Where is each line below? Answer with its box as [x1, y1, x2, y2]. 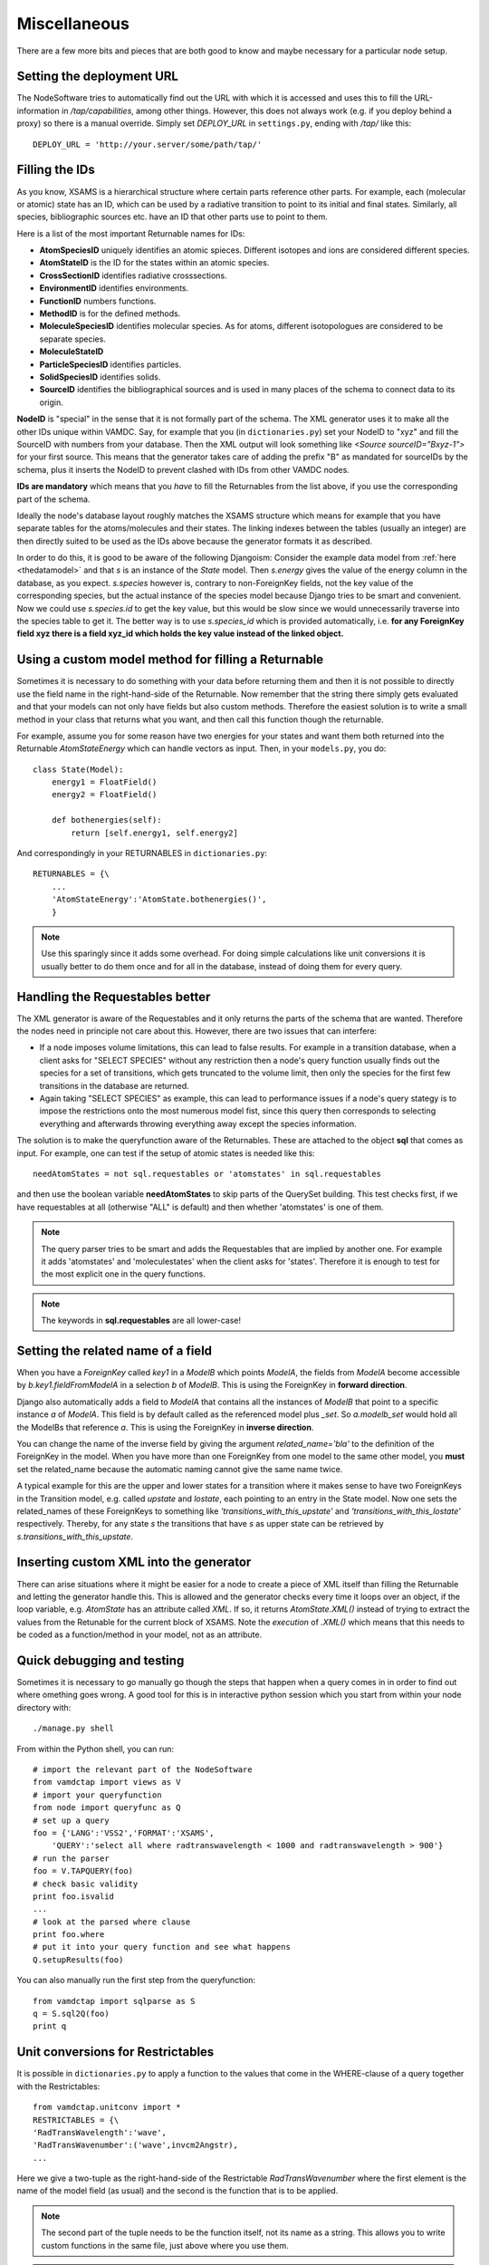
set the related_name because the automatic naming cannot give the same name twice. [16, 1463, 343, 1474]
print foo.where [33, 1930, 105, 1940]
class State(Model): [33, 764, 124, 775]
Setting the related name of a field [16, 1343, 213, 1358]
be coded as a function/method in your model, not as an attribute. [16, 1629, 263, 1640]
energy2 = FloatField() [51, 789, 158, 800]
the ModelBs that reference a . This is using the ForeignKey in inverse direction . [16, 1422, 314, 1432]
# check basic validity [33, 1878, 139, 1889]
